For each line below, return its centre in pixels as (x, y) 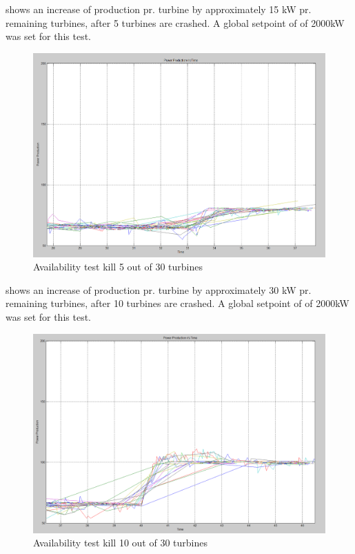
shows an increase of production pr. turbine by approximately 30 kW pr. (159, 289)
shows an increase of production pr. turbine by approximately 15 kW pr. (159, 9)
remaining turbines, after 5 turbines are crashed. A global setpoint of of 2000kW (175, 22)
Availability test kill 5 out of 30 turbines (118, 267)
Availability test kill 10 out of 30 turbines (120, 543)
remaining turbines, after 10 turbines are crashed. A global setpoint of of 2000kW (177, 303)
